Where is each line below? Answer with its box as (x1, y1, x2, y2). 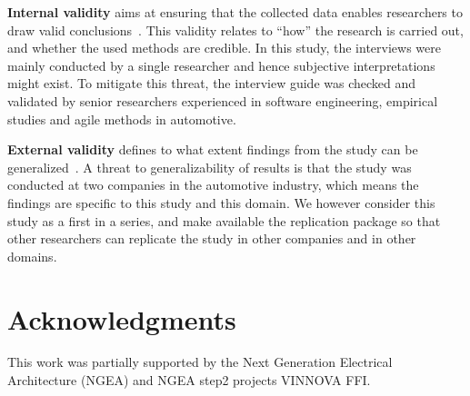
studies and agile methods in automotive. (7, 109, 236, 128)
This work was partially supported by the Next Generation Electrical (7, 352, 393, 371)
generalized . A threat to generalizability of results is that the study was (7, 157, 412, 176)
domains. (7, 246, 57, 265)
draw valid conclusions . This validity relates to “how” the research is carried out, (7, 20, 464, 39)
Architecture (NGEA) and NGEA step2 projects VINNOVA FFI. (7, 371, 371, 390)
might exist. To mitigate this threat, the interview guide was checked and (7, 74, 416, 93)
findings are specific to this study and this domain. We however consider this (7, 193, 435, 212)
